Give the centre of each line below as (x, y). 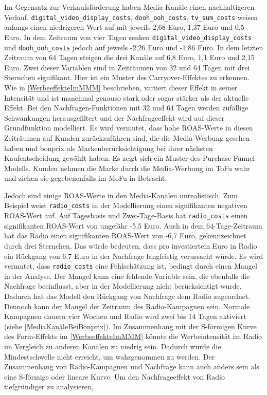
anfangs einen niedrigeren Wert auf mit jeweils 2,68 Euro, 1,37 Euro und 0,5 (124, 27)
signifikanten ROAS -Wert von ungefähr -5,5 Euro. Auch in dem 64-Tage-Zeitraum (133, 225)
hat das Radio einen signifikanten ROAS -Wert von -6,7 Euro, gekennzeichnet (125, 236)
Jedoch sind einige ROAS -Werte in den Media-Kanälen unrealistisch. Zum (121, 195)
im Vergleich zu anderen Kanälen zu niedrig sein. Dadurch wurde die (113, 346)
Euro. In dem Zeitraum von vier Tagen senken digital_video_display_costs (128, 37)
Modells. (17, 168)
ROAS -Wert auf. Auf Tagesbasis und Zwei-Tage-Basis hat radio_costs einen (126, 215)
